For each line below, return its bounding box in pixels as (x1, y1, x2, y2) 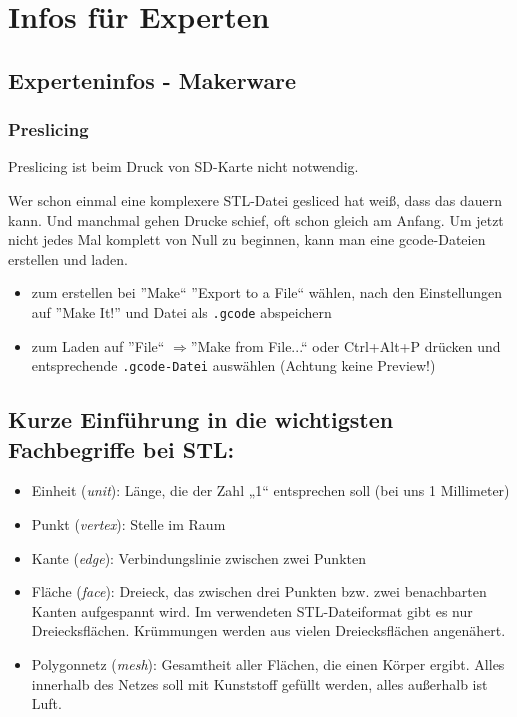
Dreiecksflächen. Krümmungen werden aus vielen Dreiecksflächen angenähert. (31, 620, 506, 641)
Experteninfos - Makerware (8, 64, 297, 95)
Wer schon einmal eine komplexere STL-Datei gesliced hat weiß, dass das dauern (8, 189, 502, 210)
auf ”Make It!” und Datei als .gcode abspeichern (31, 301, 332, 322)
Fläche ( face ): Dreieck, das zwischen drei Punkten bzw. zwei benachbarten (31, 581, 487, 602)
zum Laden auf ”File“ (31, 335, 165, 356)
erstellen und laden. (8, 248, 128, 269)
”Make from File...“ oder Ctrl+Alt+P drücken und (190, 335, 501, 356)
